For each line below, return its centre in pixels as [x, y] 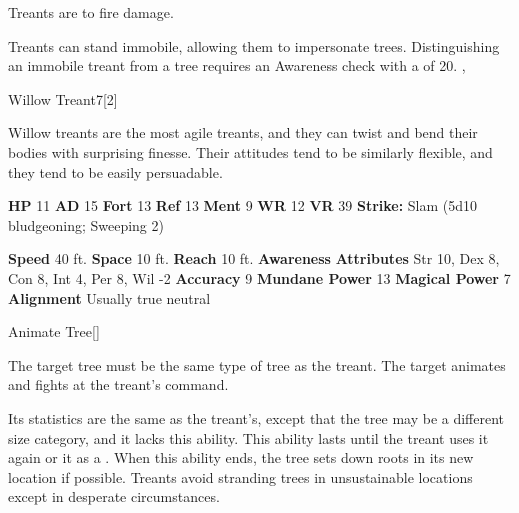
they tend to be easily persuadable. [115, 171]
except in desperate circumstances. [114, 496]
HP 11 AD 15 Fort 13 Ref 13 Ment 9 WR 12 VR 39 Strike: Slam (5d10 [243, 205]
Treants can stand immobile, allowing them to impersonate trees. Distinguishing [254, 45]
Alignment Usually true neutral [109, 297]
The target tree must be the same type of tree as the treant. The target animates [257, 364]
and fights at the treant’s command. [118, 384]
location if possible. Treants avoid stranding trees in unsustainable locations [240, 476]
